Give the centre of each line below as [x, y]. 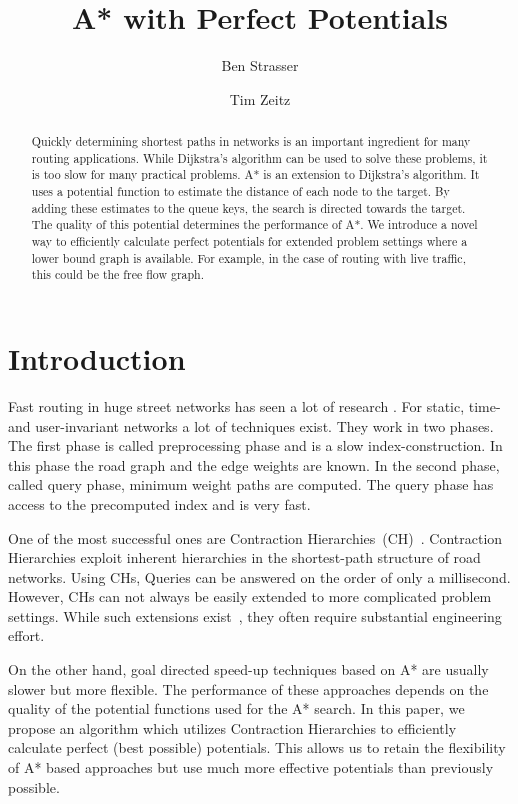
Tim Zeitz [260, 98]
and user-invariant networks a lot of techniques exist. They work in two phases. [251, 425]
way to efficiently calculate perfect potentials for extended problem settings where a [249, 241]
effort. [26, 635]
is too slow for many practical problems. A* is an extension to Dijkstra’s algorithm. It [255, 174]
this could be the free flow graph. [118, 274]
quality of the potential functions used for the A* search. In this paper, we [236, 708]
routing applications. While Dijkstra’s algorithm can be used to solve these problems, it [259, 157]
